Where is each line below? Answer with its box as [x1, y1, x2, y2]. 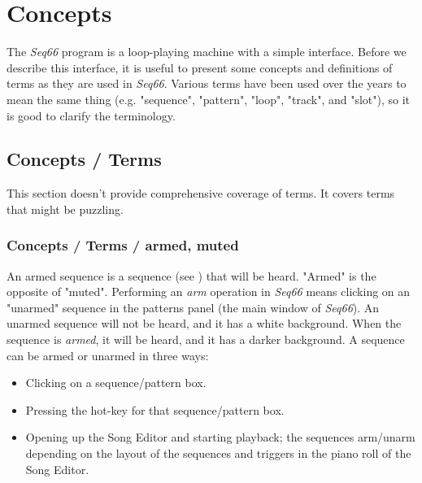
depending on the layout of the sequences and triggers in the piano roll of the [25, 445, 411, 462]
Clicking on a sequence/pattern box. [25, 374, 207, 391]
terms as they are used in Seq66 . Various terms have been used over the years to [7, 75, 407, 92]
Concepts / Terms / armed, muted [7, 235, 239, 255]
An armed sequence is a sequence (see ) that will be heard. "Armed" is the [7, 267, 376, 284]
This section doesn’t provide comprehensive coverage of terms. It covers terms [7, 185, 395, 202]
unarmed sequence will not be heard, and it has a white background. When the [7, 315, 402, 332]
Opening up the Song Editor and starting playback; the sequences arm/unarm [25, 429, 415, 446]
